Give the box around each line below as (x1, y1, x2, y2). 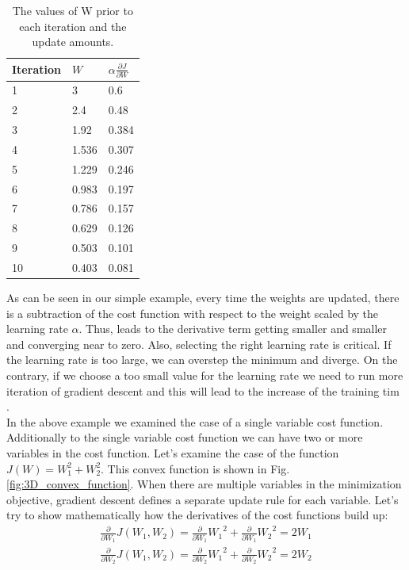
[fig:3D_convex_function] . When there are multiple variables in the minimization (6, 476, 402, 492)
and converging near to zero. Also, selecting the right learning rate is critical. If (6, 335, 392, 352)
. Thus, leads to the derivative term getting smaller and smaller (78, 320, 388, 337)
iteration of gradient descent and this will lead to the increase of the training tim (6, 382, 399, 399)
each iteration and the (19, 17, 127, 34)
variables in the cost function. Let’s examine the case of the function (6, 444, 339, 461)
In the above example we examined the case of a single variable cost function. (6, 413, 384, 430)
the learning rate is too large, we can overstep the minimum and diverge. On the (6, 351, 398, 368)
